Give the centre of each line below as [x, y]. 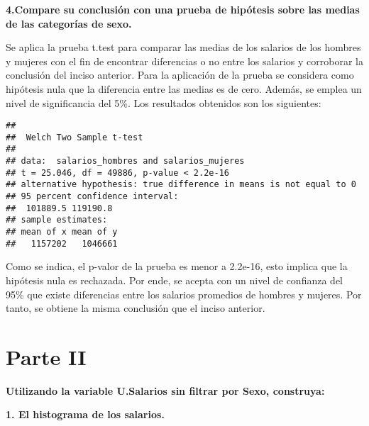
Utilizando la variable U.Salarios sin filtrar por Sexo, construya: [165, 390]
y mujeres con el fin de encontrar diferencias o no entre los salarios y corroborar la [184, 61]
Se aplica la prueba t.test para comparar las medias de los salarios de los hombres [183, 47]
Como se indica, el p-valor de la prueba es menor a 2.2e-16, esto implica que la [177, 266]
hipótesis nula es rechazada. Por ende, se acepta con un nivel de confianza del [174, 280]
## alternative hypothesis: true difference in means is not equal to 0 [181, 185]
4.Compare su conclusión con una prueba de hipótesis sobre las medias [183, 9]
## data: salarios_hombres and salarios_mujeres [125, 161]
